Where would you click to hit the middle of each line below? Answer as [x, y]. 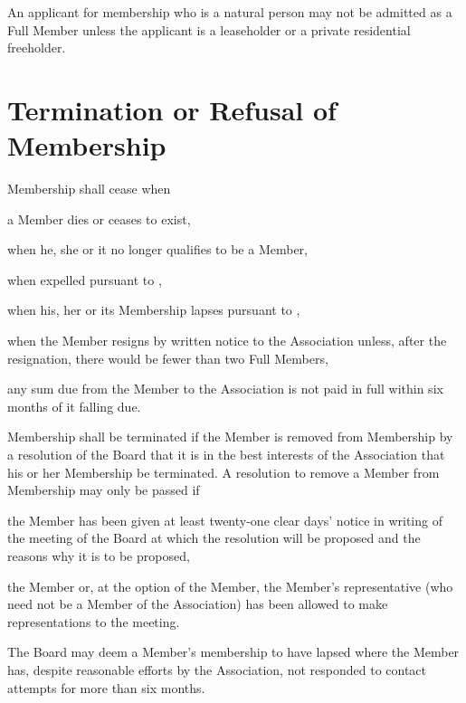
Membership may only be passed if [104, 490]
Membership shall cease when [89, 189]
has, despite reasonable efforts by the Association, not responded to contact [217, 669]
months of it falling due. [74, 406]
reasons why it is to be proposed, [99, 556]
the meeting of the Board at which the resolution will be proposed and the [214, 538]
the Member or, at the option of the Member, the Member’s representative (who [230, 586]
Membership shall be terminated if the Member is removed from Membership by [230, 437]
